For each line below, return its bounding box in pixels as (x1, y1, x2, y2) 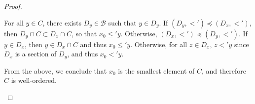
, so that (71, 28, 97, 38)
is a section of (15, 49, 57, 59)
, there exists (42, 17, 81, 27)
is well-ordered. (11, 75, 57, 85)
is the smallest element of (118, 65, 195, 76)
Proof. (4, 1, 22, 11)
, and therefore (201, 65, 246, 76)
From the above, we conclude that (4, 65, 107, 76)
